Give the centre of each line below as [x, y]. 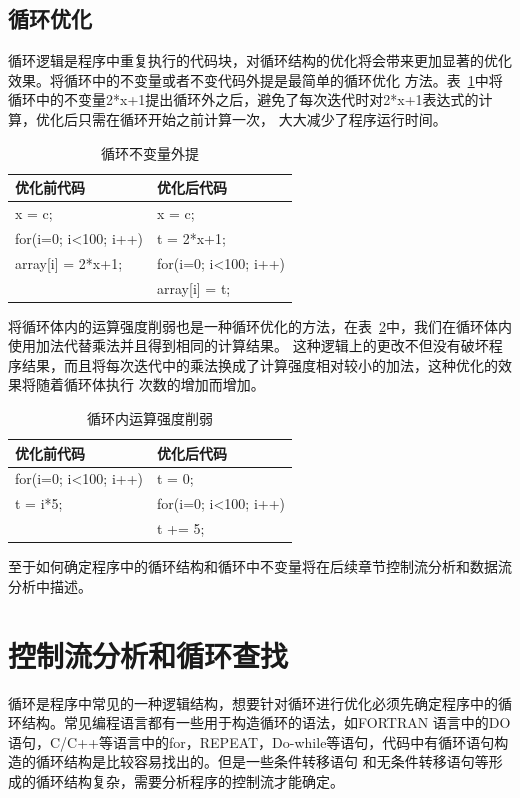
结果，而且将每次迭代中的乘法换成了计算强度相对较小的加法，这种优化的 [259, 364]
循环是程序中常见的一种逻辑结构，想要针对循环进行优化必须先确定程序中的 [253, 702]
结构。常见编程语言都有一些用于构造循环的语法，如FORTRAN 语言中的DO [266, 722]
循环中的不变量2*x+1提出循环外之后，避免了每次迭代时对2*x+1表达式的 [243, 99]
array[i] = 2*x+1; [69, 262]
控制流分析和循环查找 [148, 654]
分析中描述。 [50, 585]
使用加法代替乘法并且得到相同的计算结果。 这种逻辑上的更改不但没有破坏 [248, 345]
